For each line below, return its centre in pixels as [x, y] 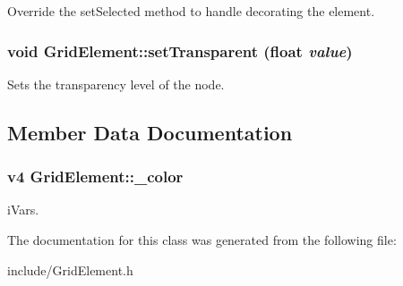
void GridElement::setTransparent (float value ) [180, 50]
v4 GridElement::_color [95, 177]
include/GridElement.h [70, 269]
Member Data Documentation [150, 132]
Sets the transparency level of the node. [116, 84]
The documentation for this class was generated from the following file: [202, 240]
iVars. [23, 210]
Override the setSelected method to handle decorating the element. [191, 11]
